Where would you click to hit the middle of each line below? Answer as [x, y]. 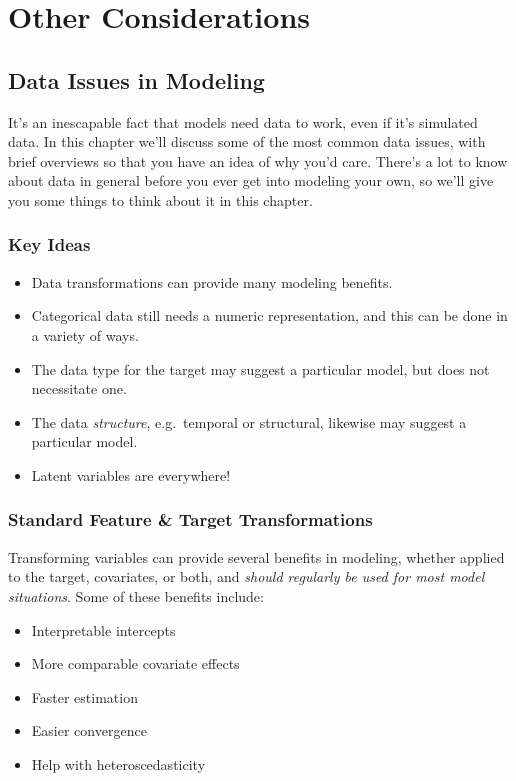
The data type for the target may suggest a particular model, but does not [260, 368]
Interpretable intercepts [103, 629]
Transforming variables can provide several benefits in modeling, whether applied [256, 556]
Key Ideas [49, 244]
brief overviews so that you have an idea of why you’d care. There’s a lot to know [258, 160]
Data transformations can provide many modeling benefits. [212, 281]
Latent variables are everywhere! [131, 474]
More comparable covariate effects [135, 663]
